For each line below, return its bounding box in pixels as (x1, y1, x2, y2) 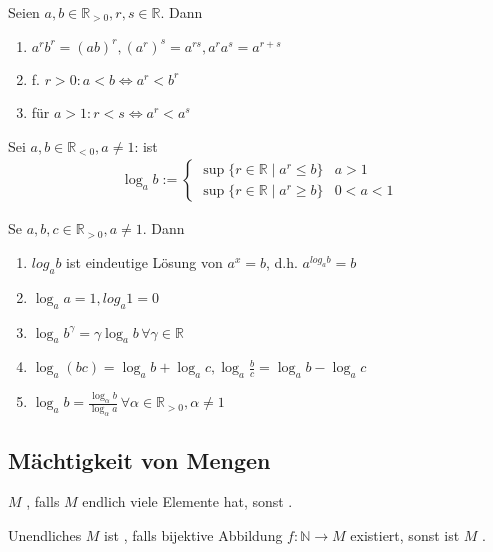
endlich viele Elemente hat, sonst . (82, 491, 293, 512)
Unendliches (8, 525, 82, 546)
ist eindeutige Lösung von (66, 252, 223, 272)
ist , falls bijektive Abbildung (104, 525, 283, 546)
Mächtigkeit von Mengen (8, 444, 271, 475)
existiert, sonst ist (350, 525, 460, 546)
